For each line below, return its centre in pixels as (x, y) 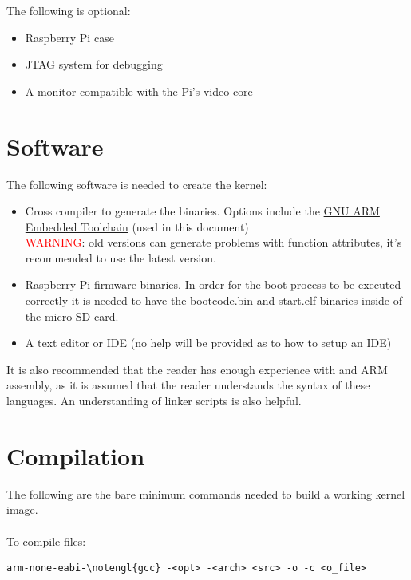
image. (22, 509)
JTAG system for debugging (94, 64)
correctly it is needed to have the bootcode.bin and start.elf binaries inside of (214, 300)
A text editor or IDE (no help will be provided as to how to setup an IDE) (208, 343)
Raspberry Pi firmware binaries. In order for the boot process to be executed (213, 284)
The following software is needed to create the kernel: (137, 184)
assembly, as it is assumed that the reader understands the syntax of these (188, 385)
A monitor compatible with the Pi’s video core (139, 91)
